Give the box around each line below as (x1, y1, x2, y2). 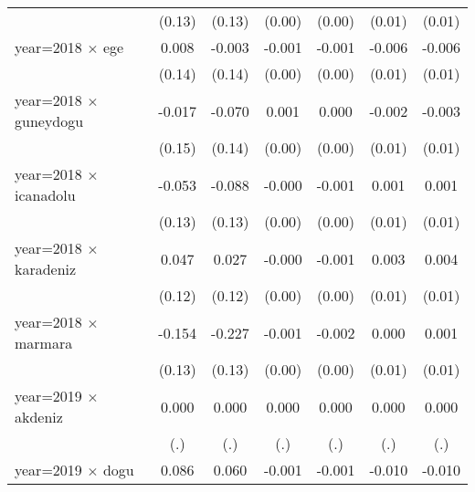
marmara (15, 332, 73, 353)
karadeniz (15, 258, 77, 279)
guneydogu (15, 110, 84, 131)
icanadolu (15, 184, 76, 205)
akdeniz (15, 406, 63, 427)
